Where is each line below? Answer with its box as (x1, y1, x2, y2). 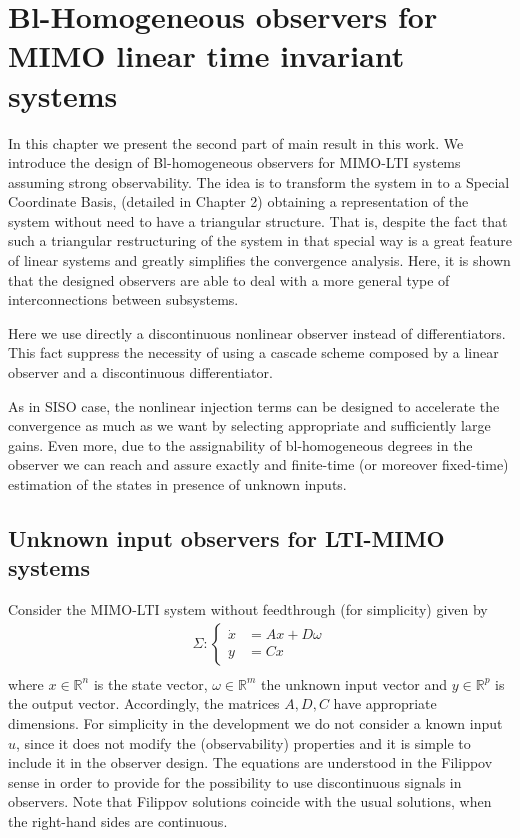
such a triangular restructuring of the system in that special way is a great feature (8, 230, 512, 251)
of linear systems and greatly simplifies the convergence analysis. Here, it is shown (8, 250, 511, 271)
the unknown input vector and (261, 673, 448, 694)
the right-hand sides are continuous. (8, 811, 228, 831)
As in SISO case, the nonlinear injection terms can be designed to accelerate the (8, 395, 500, 416)
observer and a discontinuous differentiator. (8, 362, 273, 383)
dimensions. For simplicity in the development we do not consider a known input (8, 713, 503, 734)
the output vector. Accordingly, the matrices (8, 693, 280, 714)
